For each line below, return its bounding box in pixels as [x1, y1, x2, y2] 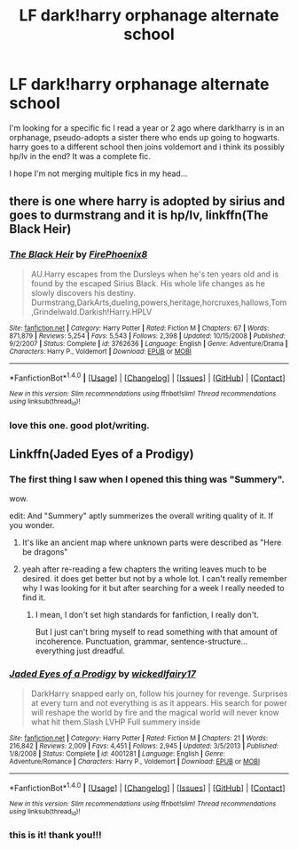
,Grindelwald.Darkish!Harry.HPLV [30, 306, 153, 316]
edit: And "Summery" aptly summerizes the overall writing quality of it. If [9, 510, 274, 521]
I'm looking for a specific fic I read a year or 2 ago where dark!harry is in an [9, 122, 285, 133]
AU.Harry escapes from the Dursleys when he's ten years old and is [30, 268, 279, 279]
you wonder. [9, 520, 55, 531]
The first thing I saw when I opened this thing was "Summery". [9, 473, 286, 485]
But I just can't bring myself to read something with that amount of [35, 627, 278, 637]
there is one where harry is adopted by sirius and [9, 194, 286, 209]
